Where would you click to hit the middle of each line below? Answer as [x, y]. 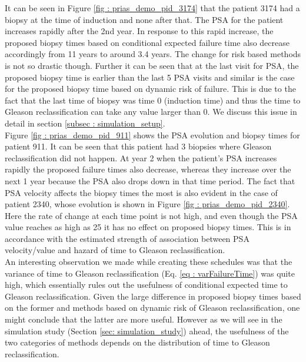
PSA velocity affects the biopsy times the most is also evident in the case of [141, 192]
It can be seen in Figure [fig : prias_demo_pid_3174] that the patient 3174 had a [152, 8]
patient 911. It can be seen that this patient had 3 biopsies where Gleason [138, 146]
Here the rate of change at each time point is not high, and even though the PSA [151, 215]
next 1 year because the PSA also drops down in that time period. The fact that [150, 180]
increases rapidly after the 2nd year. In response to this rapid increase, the [139, 31]
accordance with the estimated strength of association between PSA [127, 238]
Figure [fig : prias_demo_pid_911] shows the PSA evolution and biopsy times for [152, 134]
